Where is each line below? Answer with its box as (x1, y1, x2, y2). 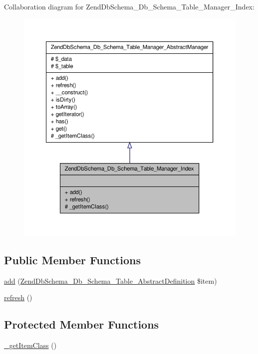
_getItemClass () (4, 340, 57, 351)
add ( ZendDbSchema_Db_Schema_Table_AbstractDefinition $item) (4, 275, 217, 286)
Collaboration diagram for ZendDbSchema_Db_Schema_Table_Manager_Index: (4, 1, 255, 11)
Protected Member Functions (4, 317, 159, 332)
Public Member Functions (4, 252, 141, 267)
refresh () (4, 292, 32, 303)
